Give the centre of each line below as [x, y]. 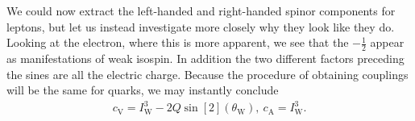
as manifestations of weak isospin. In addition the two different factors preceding [205, 58]
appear [387, 42]
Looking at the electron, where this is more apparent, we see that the [178, 42]
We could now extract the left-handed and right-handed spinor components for [201, 10]
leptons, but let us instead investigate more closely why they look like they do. [201, 26]
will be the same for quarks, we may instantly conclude [143, 90]
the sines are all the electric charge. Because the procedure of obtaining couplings [207, 74]
